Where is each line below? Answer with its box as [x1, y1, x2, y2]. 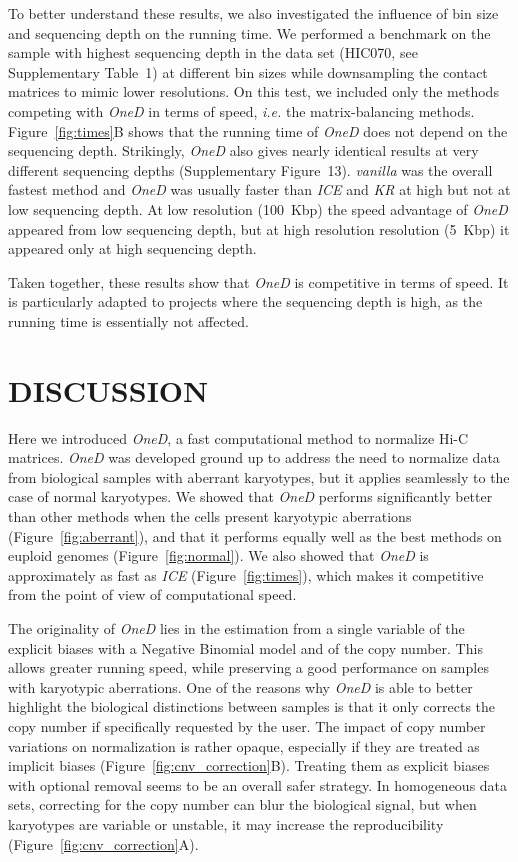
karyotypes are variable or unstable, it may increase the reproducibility [8, 813, 444, 834]
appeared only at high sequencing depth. [8, 238, 257, 259]
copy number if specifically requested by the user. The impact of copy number [8, 715, 486, 736]
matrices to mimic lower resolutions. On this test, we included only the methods [8, 81, 499, 102]
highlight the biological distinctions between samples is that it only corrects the [8, 696, 496, 717]
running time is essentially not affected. [8, 310, 249, 331]
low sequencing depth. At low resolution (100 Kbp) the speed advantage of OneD [8, 198, 508, 219]
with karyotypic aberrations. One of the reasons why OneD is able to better [8, 676, 473, 697]
